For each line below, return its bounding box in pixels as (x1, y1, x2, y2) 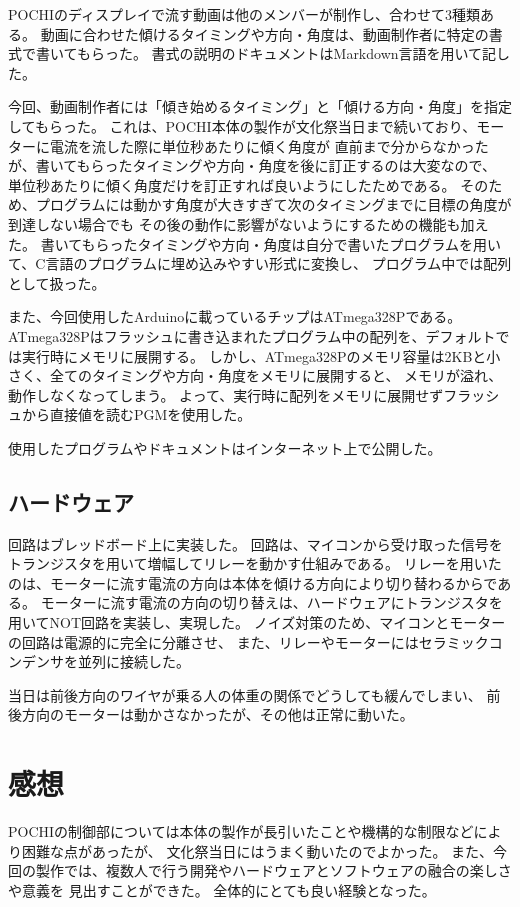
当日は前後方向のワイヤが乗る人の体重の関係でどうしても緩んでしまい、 (8, 684, 482, 705)
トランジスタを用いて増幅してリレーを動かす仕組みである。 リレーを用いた (8, 553, 502, 574)
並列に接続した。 (77, 651, 190, 672)
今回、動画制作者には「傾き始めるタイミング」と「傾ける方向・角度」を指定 (8, 96, 512, 117)
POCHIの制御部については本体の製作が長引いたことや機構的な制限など (8, 821, 474, 842)
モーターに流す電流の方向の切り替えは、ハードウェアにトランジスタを (40, 592, 503, 613)
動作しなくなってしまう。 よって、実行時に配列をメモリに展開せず (8, 384, 444, 405)
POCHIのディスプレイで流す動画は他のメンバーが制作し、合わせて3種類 (8, 4, 481, 24)
